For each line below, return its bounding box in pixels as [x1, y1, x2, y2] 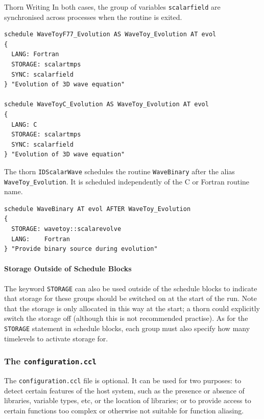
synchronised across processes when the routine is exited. [4, 11, 182, 22]
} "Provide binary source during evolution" [4, 245, 158, 253]
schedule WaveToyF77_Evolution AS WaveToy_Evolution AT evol [4, 31, 217, 38]
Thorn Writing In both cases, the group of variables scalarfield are [4, 2, 221, 12]
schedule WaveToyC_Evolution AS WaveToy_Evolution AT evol [4, 101, 209, 108]
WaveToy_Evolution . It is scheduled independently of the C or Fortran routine [4, 176, 250, 187]
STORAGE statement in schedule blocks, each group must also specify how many [4, 323, 250, 334]
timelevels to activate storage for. [4, 333, 108, 343]
